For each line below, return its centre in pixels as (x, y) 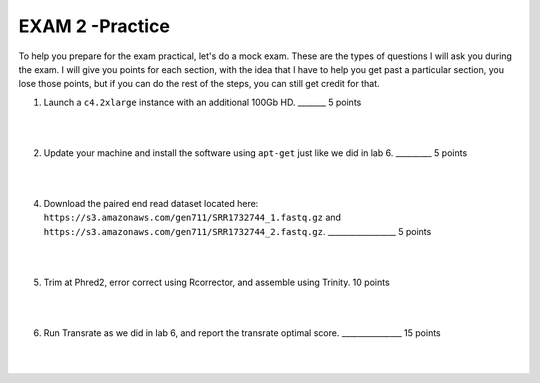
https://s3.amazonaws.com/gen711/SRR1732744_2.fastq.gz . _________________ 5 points (237, 231)
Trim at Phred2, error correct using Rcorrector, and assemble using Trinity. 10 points (216, 282)
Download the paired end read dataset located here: (151, 204)
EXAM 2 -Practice (94, 26)
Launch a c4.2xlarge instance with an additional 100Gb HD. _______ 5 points (202, 102)
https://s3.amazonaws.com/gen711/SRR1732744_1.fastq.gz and (192, 217)
